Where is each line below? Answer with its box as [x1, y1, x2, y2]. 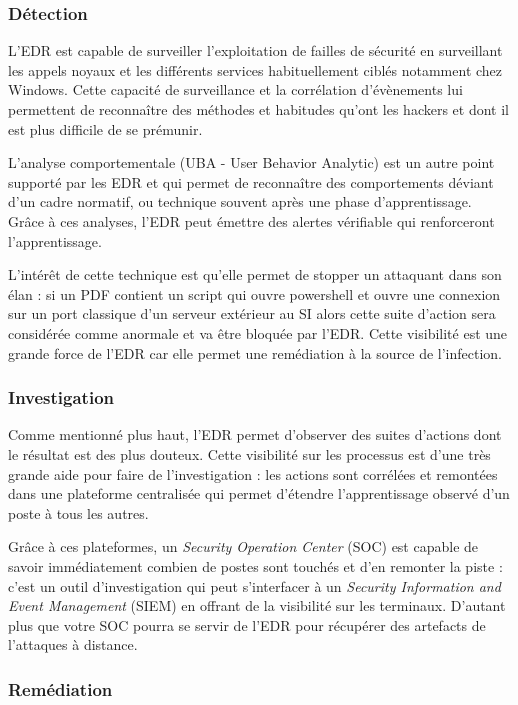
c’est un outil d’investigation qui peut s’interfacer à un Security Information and [8, 575, 501, 596]
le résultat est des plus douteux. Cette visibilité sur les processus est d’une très [8, 443, 491, 464]
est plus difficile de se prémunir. [8, 118, 203, 139]
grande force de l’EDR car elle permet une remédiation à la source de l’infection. [8, 342, 502, 363]
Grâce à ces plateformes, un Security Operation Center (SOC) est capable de [8, 536, 479, 557]
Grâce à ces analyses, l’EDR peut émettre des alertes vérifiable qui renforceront [8, 210, 495, 231]
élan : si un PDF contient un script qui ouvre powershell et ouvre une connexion [8, 283, 501, 304]
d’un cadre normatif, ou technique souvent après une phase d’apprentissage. [8, 191, 472, 212]
